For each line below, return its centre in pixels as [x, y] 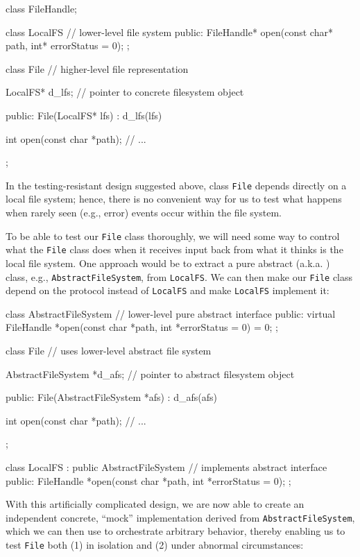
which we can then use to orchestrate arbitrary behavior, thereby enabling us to [175, 531]
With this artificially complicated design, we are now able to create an [155, 504]
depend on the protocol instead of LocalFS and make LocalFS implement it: [168, 290]
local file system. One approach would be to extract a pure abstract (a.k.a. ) [168, 263]
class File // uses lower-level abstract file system [109, 350]
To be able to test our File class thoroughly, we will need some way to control [173, 235]
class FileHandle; [42, 8]
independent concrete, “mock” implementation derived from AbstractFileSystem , [180, 517]
